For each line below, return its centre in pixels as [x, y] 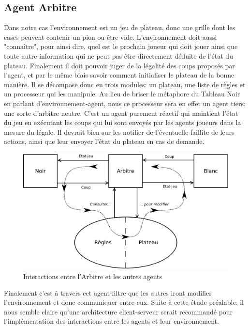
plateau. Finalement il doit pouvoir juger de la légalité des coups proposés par [119, 65]
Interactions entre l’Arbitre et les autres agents [93, 276]
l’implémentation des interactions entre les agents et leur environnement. [111, 321]
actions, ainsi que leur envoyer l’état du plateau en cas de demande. [104, 141]
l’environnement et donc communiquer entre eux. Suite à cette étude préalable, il [124, 302]
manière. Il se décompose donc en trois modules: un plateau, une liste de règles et [125, 84]
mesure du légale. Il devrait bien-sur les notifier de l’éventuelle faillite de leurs [119, 132]
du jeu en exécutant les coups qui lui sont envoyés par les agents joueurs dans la [123, 122]
